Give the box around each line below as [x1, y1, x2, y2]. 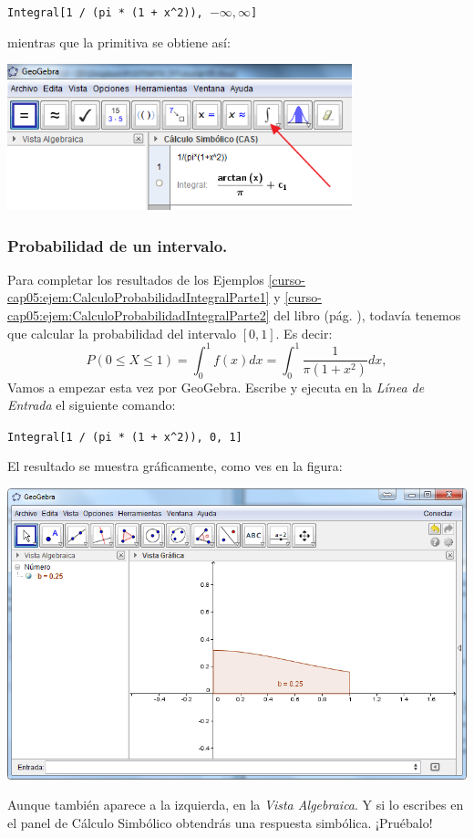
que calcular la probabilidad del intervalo [7, 323, 236, 342]
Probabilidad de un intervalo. [7, 234, 228, 257]
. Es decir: [275, 323, 333, 342]
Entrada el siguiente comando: [7, 395, 176, 414]
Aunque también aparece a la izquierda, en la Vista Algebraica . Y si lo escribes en [7, 795, 464, 814]
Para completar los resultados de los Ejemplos [7, 269, 264, 288]
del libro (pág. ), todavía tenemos [273, 306, 461, 325]
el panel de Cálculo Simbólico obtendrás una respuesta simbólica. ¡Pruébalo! [7, 812, 433, 832]
